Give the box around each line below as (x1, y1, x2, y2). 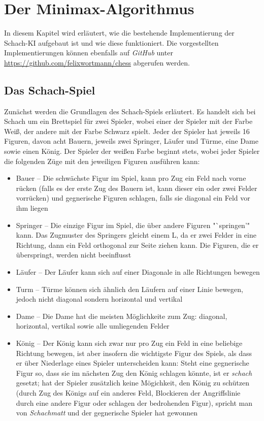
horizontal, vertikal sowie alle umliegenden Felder (16, 320, 170, 331)
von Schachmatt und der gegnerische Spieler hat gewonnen (16, 407, 198, 418)
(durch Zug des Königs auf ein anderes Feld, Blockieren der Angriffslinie (16, 387, 241, 398)
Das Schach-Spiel (4, 82, 95, 98)
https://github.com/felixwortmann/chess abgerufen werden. (4, 57, 190, 68)
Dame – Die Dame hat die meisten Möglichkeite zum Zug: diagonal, (16, 310, 227, 321)
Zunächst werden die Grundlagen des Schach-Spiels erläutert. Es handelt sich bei (4, 106, 256, 116)
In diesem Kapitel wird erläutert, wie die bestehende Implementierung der (4, 27, 235, 38)
